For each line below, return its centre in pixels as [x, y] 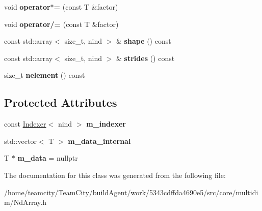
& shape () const [144, 41]
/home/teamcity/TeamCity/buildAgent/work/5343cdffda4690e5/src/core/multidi [131, 192]
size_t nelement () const [45, 75]
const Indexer [25, 124]
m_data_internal [99, 141]
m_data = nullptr [48, 158]
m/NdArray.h [25, 202]
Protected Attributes [61, 102]
